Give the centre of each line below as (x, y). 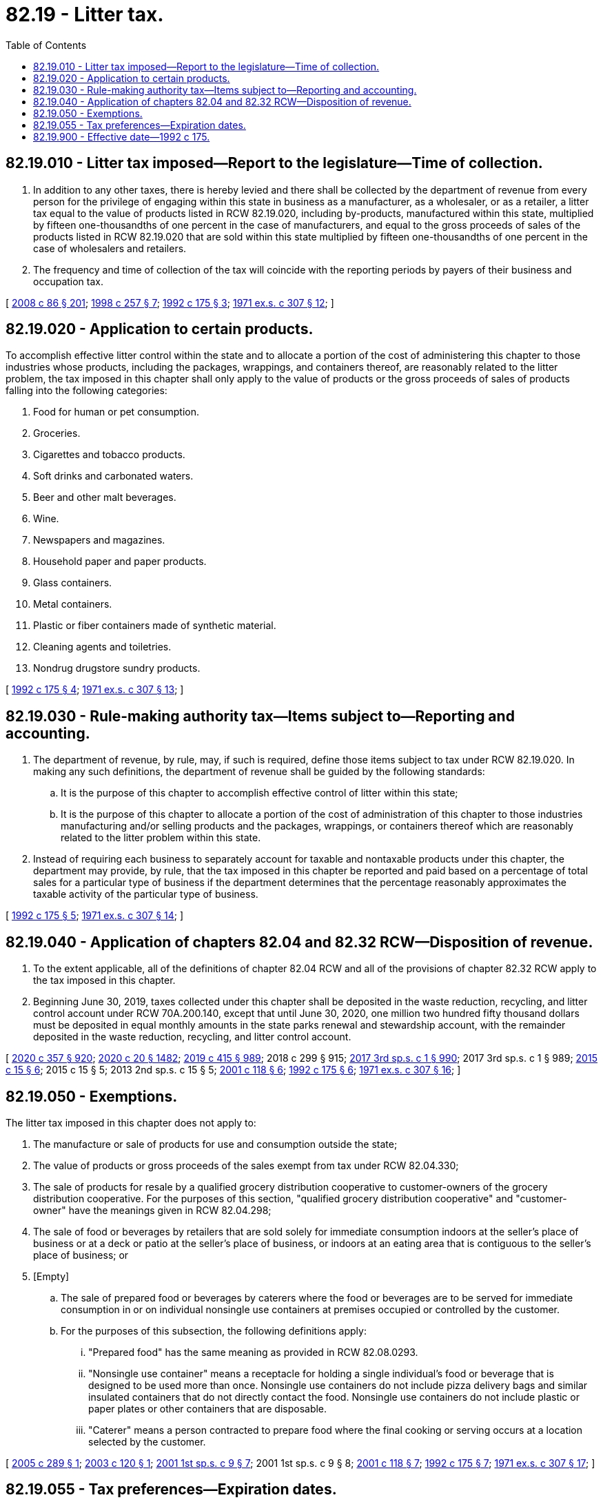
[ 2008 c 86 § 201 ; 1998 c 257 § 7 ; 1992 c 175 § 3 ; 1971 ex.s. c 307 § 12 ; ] (170, 302)
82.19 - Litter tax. (85, 14)
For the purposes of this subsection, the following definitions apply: (214, 1330)
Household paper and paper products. (120, 562)
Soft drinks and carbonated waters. (113, 476)
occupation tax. (68, 281)
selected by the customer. (147, 1441)
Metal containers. (73, 604)
